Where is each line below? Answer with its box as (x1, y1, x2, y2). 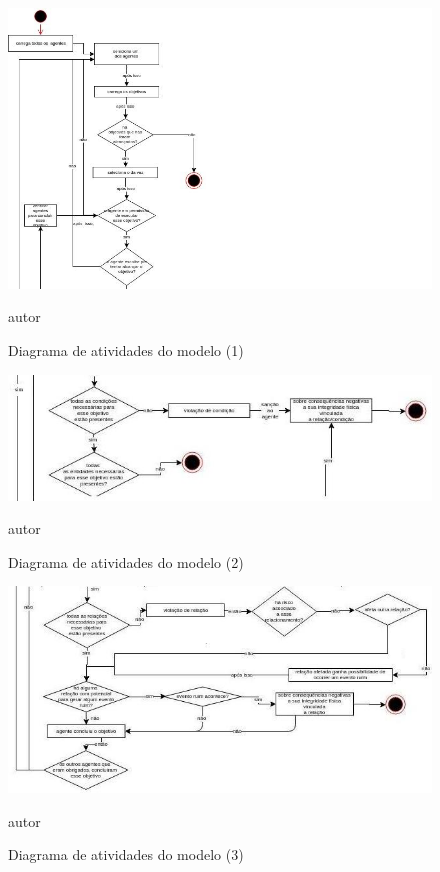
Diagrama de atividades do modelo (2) (8, 551, 244, 572)
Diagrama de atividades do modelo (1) (8, 340, 244, 361)
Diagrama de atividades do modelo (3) (8, 844, 244, 865)
